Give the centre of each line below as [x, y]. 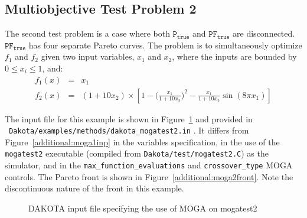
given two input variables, [88, 56]
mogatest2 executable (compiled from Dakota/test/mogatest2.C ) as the [137, 153]
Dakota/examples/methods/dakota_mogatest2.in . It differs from [129, 130]
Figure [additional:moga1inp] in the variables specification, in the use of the [142, 141]
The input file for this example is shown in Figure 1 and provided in [129, 118]
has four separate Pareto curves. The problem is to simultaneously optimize [165, 45]
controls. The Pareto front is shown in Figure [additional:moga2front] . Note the [149, 176]
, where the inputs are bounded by [234, 56]
